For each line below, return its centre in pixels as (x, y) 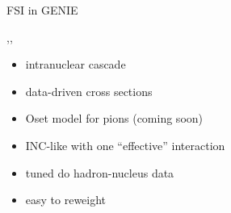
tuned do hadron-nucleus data (100, 172)
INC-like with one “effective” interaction (125, 145)
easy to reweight (66, 200)
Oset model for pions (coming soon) (114, 118)
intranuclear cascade (76, 64)
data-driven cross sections (89, 91)
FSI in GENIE (42, 10)
